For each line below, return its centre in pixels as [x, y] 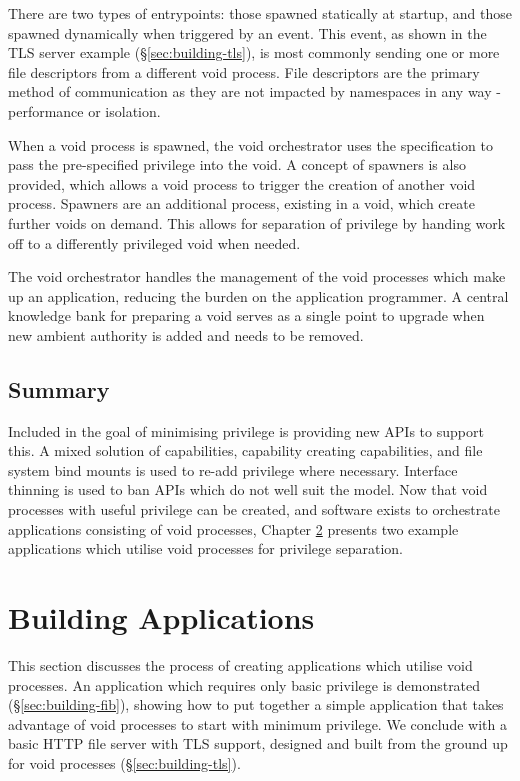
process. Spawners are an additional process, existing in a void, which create [241, 203]
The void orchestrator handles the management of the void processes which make [257, 276]
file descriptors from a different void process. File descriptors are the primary [244, 71]
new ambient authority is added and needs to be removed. [186, 334]
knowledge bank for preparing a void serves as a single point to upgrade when [246, 315]
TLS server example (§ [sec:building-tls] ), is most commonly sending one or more [254, 52]
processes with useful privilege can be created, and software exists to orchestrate [254, 509]
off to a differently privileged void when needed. [154, 242]
